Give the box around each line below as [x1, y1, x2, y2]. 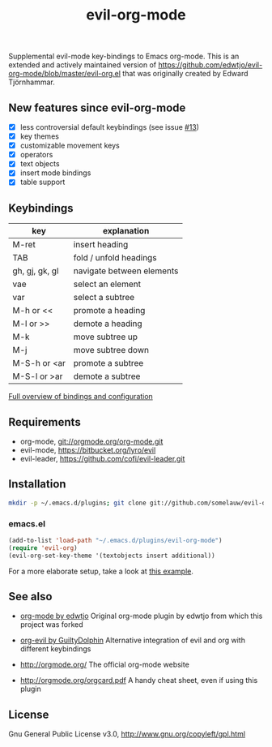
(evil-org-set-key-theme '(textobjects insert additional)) [8, 552, 216, 560]
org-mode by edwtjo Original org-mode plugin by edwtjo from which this [19, 611, 263, 621]
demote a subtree [73, 371, 141, 382]
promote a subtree [73, 358, 144, 369]
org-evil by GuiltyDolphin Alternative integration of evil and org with [19, 635, 245, 646]
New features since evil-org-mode [8, 101, 186, 114]
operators [19, 150, 53, 160]
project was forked [19, 620, 83, 629]
